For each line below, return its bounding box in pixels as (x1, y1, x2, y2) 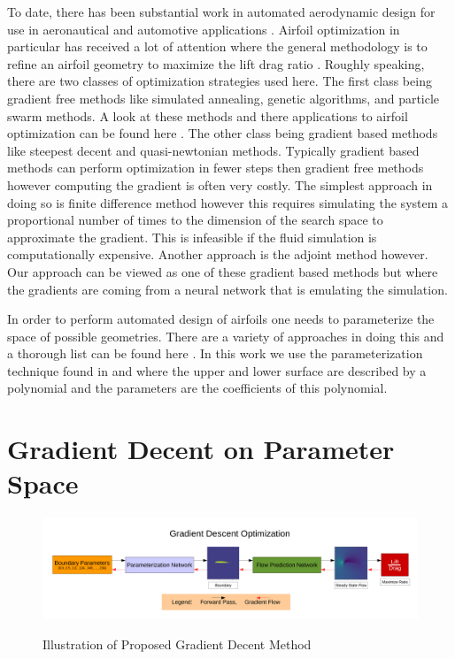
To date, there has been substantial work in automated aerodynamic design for (7, 3, 436, 20)
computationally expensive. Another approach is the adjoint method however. (7, 245, 428, 264)
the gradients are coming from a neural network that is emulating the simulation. (7, 280, 448, 298)
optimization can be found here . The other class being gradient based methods (7, 124, 438, 142)
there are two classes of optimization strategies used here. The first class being (7, 72, 432, 90)
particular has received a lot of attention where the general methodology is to (7, 37, 428, 56)
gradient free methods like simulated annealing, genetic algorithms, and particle (7, 88, 440, 107)
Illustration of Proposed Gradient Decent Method (42, 635, 312, 654)
